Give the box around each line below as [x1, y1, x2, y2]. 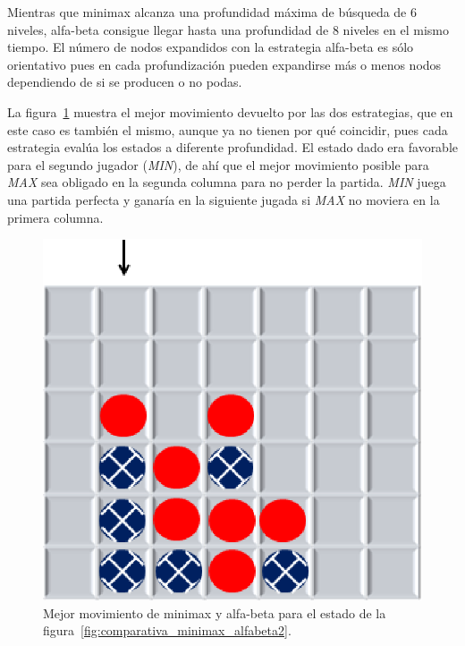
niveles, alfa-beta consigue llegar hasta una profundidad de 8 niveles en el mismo [7, 20, 449, 38]
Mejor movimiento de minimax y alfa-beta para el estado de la [43, 603, 386, 622]
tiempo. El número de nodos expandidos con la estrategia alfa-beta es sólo [7, 38, 414, 56]
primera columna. [7, 208, 104, 226]
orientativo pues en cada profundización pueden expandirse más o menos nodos [7, 55, 442, 73]
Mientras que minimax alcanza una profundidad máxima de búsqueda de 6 [7, 3, 417, 21]
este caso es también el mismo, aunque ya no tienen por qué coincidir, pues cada [7, 120, 448, 139]
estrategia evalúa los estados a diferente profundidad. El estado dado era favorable [7, 138, 459, 157]
